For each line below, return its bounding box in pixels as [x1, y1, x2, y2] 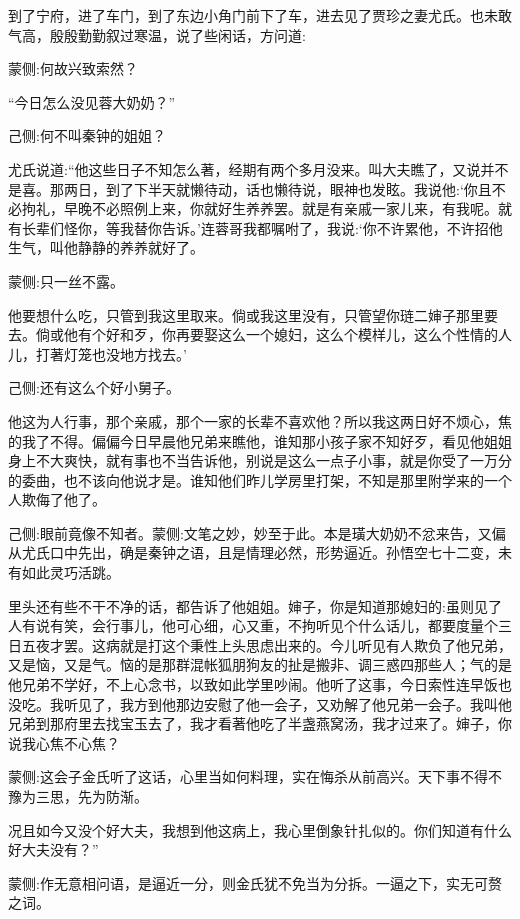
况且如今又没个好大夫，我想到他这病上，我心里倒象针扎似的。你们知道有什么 [8, 819, 512, 840]
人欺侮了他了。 [8, 489, 106, 510]
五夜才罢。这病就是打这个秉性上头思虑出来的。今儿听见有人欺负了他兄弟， [21, 634, 512, 655]
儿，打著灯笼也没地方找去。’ [8, 343, 187, 364]
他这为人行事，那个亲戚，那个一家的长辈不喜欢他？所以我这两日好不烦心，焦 [8, 410, 512, 431]
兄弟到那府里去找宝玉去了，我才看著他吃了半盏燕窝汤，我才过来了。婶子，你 [8, 713, 512, 734]
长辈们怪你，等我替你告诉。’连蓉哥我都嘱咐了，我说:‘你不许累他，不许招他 [21, 217, 503, 238]
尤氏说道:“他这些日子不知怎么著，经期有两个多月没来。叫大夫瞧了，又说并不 [8, 158, 509, 179]
